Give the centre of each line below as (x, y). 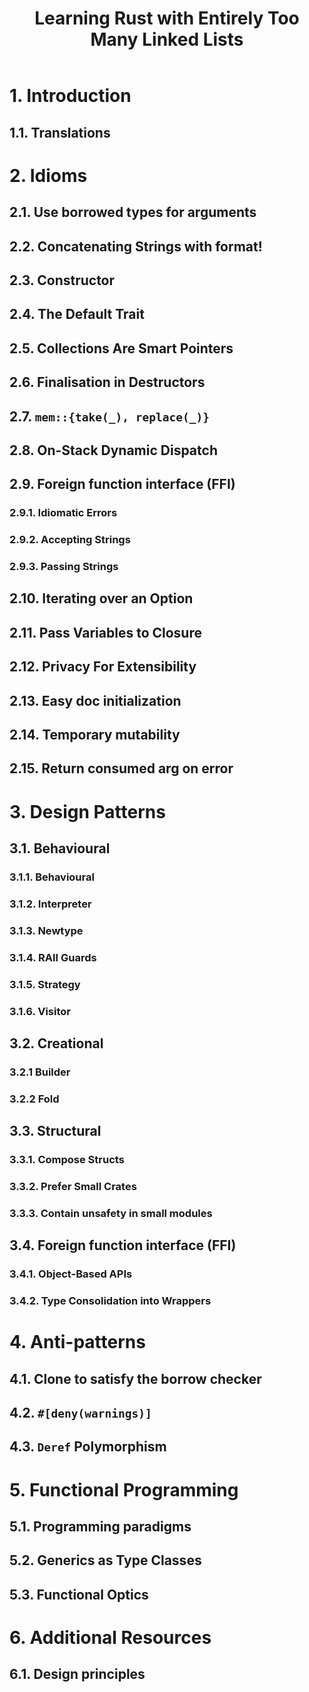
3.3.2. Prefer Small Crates (73, 1186)
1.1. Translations (60, 132)
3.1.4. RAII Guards (53, 957)
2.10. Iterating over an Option (101, 598)
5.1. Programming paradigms (100, 1527)
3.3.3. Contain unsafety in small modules (111, 1213)
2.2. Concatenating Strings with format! (136, 246)
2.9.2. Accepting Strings (70, 540)
